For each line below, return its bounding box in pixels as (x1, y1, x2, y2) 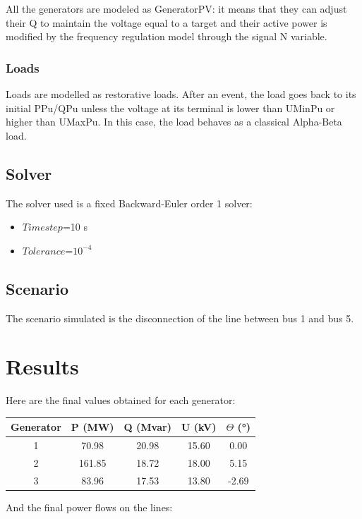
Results (6, 352, 79, 381)
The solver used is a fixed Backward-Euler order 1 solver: (6, 195, 253, 210)
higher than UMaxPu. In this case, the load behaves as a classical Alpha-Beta (6, 114, 342, 129)
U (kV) (181, 420, 217, 434)
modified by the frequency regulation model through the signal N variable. (6, 29, 327, 44)
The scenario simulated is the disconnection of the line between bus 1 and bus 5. (6, 310, 354, 325)
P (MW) (71, 420, 114, 434)
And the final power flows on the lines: (6, 500, 173, 514)
